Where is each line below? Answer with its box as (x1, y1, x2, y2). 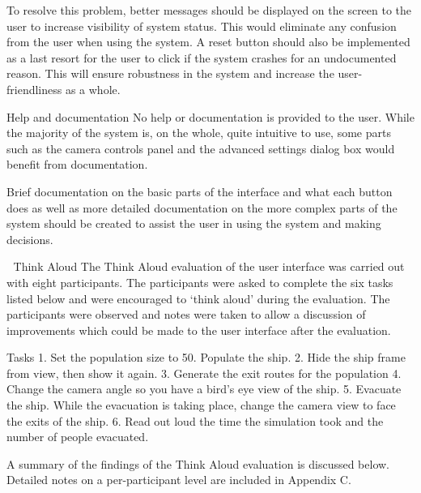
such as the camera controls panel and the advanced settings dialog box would (6, 139, 395, 156)
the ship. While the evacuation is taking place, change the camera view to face (6, 397, 396, 414)
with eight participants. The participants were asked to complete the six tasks (6, 273, 393, 290)
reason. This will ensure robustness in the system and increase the (6, 65, 334, 82)
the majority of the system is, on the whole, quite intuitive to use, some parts (6, 124, 391, 141)
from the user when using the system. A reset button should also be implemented (6, 33, 410, 50)
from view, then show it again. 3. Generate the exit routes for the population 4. (6, 364, 402, 381)
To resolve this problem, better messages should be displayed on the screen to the (6, 2, 412, 18)
